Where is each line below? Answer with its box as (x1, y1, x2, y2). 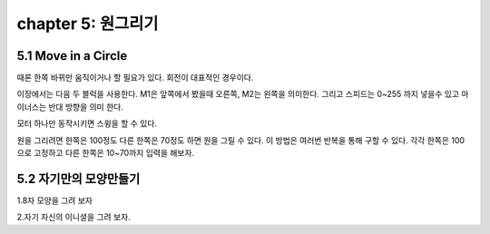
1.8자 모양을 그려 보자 (16, 195, 93, 206)
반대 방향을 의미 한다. (48, 101, 124, 112)
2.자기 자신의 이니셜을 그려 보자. (16, 211, 131, 222)
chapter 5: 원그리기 (16, 14, 159, 34)
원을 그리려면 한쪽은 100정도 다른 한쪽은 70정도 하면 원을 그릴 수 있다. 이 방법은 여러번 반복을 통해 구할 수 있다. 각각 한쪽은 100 (16, 134, 465, 145)
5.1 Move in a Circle (16, 48, 128, 63)
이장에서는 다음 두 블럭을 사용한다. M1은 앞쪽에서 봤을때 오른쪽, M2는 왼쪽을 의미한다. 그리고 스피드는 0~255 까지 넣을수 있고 (16, 89, 460, 100)
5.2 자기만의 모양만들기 (16, 171, 141, 186)
